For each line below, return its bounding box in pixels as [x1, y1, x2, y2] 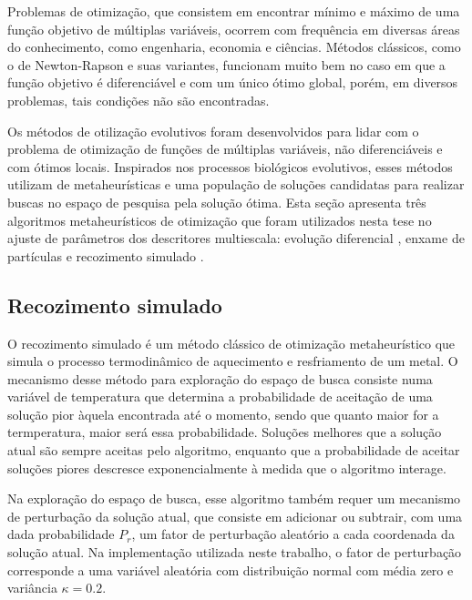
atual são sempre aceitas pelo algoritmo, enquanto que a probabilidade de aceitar [7, 441, 460, 460]
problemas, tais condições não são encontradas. [7, 90, 270, 109]
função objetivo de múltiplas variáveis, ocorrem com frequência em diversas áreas [7, 19, 460, 38]
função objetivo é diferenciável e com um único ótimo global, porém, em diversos [7, 73, 458, 92]
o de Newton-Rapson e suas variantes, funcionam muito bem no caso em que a [7, 55, 446, 74]
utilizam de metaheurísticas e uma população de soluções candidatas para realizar [7, 175, 465, 194]
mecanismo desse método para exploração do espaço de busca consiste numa [7, 369, 433, 388]
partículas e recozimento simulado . [7, 246, 204, 265]
